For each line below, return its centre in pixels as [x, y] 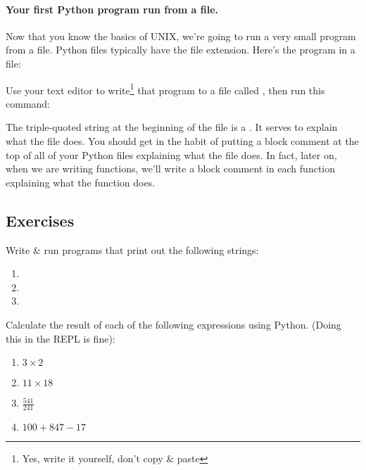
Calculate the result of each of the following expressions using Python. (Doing [173, 324]
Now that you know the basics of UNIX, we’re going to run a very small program [181, 36]
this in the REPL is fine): [61, 338]
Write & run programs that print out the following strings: [132, 249]
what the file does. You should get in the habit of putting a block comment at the [182, 141]
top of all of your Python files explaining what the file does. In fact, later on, [171, 154]
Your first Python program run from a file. [112, 9]
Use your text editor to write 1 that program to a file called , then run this [165, 89]
